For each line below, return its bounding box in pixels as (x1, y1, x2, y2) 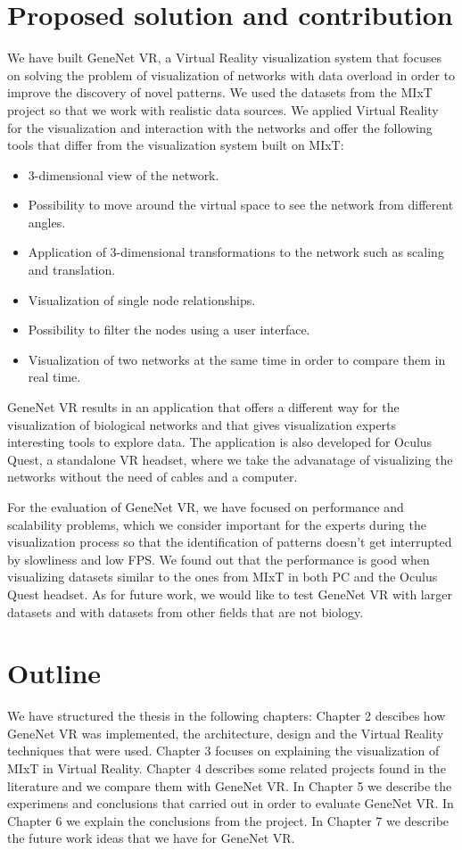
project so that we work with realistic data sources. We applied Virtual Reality (7, 100, 439, 119)
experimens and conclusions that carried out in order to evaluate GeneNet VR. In (7, 794, 454, 813)
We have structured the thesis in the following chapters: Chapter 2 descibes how (7, 706, 446, 725)
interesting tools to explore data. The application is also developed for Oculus (7, 433, 433, 451)
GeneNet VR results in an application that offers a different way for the (7, 398, 400, 417)
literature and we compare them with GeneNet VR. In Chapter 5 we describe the (7, 776, 452, 795)
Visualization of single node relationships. (28, 290, 256, 309)
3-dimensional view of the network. (28, 165, 219, 184)
